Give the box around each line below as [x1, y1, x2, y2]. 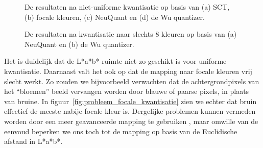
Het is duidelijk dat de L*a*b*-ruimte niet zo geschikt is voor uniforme [4, 56, 227, 66]
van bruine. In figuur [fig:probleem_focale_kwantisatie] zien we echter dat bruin [4, 95, 257, 106]
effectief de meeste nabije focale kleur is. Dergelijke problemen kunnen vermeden [4, 106, 256, 116]
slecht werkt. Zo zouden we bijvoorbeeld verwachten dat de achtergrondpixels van [4, 76, 259, 86]
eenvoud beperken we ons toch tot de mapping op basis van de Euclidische [4, 126, 237, 136]
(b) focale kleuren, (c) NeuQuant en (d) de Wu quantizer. [25, 11, 205, 22]
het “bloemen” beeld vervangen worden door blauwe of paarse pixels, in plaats [4, 86, 249, 96]
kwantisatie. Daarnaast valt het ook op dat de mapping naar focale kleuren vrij [4, 65, 252, 76]
